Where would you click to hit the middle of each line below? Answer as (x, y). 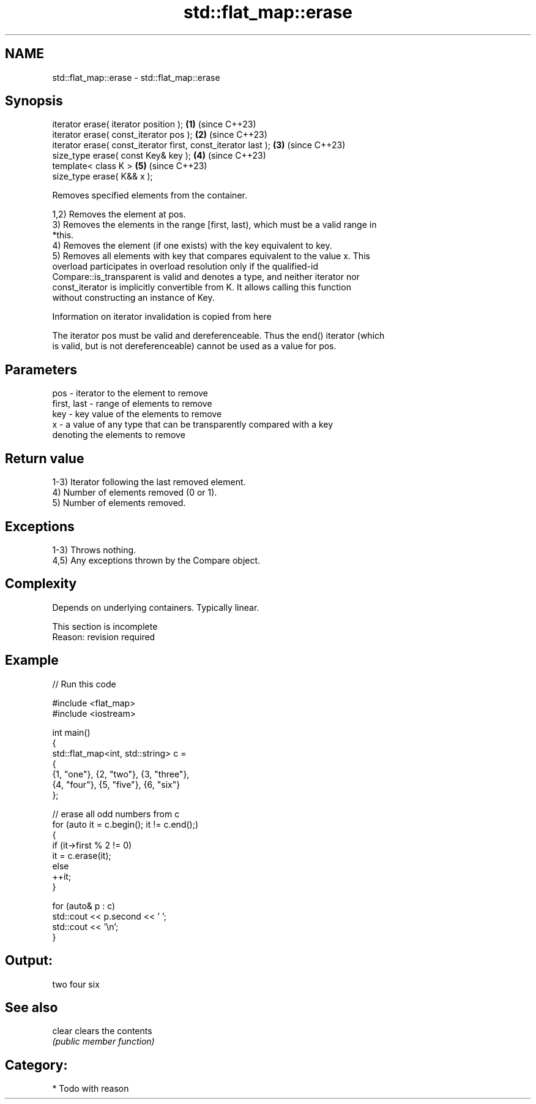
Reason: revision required (104, 637)
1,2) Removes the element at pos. (119, 214)
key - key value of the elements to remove (137, 414)
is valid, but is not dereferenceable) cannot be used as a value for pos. (194, 346)
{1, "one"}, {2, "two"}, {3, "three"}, (121, 774)
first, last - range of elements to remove (132, 404)
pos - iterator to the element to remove (130, 393)
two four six (76, 984)
